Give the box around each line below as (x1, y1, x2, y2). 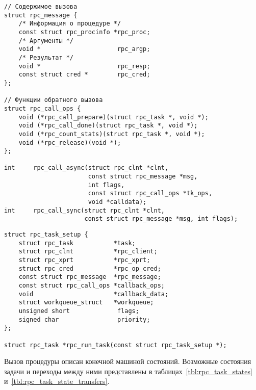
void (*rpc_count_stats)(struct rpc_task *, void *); (18, 130, 205, 138)
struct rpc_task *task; (18, 239, 136, 247)
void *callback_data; (18, 290, 169, 298)
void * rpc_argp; (18, 45, 150, 53)
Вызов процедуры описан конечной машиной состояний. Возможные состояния (4, 356, 251, 367)
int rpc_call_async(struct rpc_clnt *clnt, (4, 164, 169, 172)
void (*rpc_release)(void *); (18, 139, 121, 146)
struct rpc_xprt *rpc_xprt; (18, 256, 150, 264)
